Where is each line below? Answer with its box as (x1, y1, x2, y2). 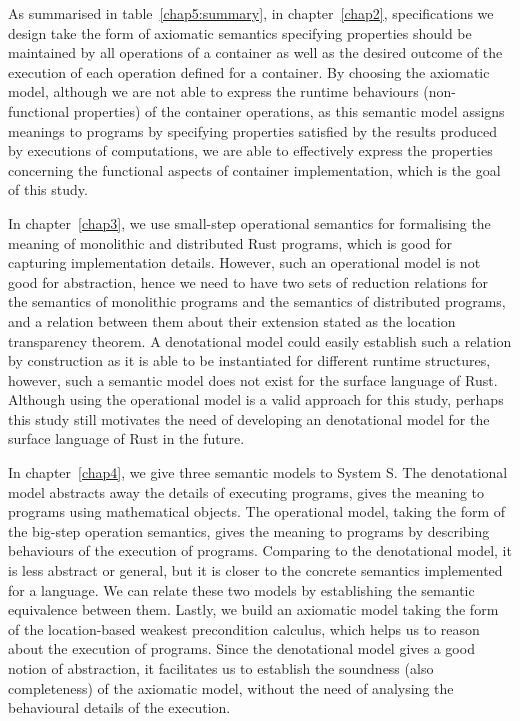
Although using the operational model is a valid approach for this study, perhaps (8, 389, 504, 410)
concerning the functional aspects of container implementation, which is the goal (8, 159, 501, 180)
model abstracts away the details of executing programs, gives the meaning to (8, 481, 485, 502)
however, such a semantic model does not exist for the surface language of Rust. (8, 369, 498, 390)
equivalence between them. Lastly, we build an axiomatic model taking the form (8, 599, 499, 620)
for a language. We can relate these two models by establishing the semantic (8, 579, 475, 600)
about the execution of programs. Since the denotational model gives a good (8, 638, 475, 659)
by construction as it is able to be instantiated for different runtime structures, (8, 350, 491, 371)
